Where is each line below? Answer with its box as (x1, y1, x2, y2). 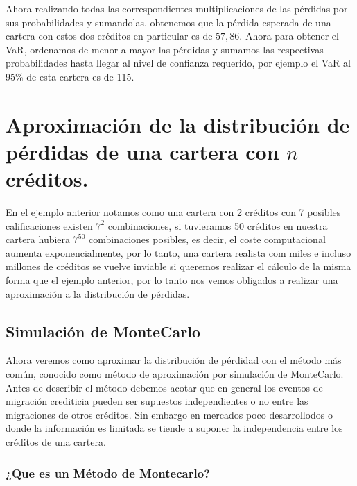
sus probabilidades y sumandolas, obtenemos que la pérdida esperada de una (6, 15, 331, 29)
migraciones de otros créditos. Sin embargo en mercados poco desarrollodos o (6, 407, 333, 421)
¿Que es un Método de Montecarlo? (6, 464, 210, 481)
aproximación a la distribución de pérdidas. (6, 286, 190, 301)
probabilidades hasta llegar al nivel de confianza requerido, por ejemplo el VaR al (6, 56, 351, 70)
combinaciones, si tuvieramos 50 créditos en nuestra (107, 218, 328, 233)
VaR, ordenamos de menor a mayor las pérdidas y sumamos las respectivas (6, 42, 324, 56)
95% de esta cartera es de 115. (6, 69, 134, 83)
